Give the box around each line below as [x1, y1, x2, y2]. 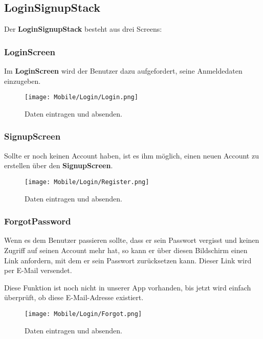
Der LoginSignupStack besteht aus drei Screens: [4, 24, 162, 34]
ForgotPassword [4, 215, 71, 228]
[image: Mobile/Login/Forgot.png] [25, 310, 142, 318]
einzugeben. [4, 75, 41, 86]
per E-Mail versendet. [4, 265, 72, 276]
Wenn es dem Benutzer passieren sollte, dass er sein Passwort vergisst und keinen [4, 235, 259, 245]
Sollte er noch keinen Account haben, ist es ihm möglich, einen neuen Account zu [4, 150, 259, 161]
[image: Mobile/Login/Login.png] [25, 94, 138, 101]
